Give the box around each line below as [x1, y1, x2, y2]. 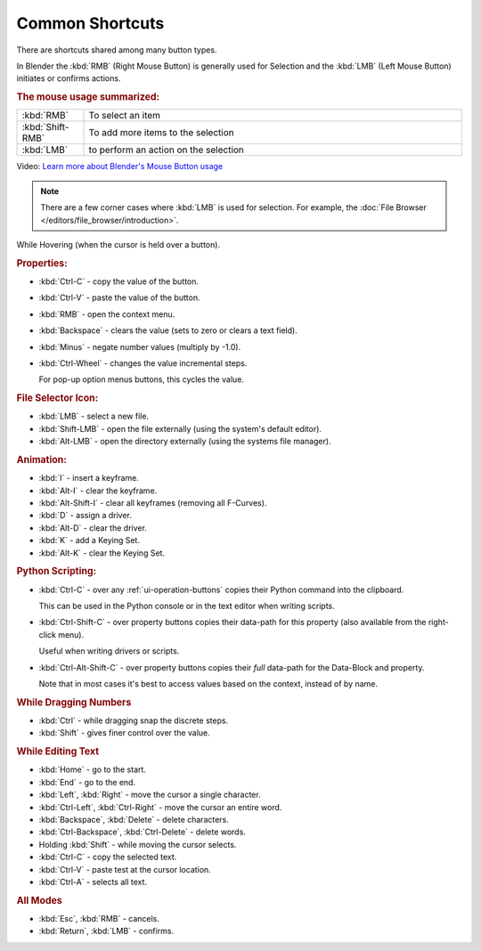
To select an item [88, 110, 160, 122]
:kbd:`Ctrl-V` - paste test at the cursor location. [38, 864, 211, 874]
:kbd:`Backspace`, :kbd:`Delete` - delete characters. [38, 814, 229, 825]
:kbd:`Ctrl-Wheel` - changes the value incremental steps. [38, 357, 248, 369]
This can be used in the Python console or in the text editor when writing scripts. [38, 600, 336, 611]
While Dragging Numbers [16, 695, 132, 708]
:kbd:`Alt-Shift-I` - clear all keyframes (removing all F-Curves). [38, 497, 267, 508]
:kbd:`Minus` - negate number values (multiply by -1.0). [38, 341, 241, 352]
